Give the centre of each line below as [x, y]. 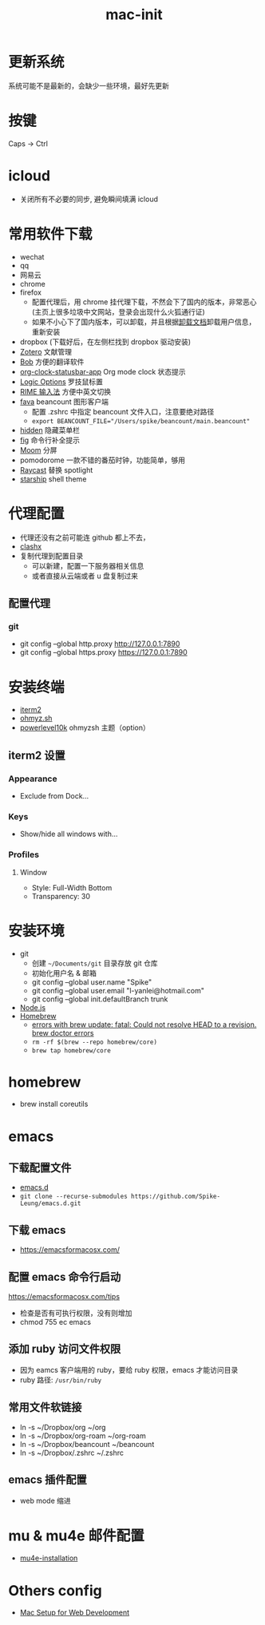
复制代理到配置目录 [51, 556]
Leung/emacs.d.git [50, 1203]
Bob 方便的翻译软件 [52, 362]
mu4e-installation [49, 1558]
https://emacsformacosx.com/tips [64, 1297]
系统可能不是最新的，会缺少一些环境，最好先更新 [89, 85]
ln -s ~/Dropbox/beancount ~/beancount [87, 1444]
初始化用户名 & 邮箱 [64, 973]
